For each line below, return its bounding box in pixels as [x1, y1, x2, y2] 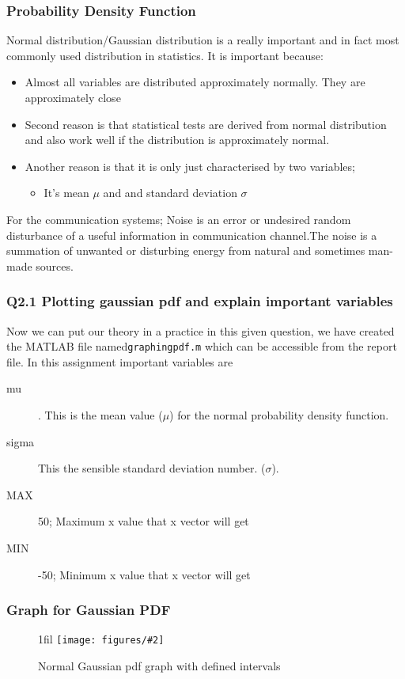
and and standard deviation [103, 184, 237, 201]
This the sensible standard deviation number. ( [38, 460, 266, 476]
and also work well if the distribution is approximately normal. [25, 131, 330, 148]
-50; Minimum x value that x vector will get [38, 566, 251, 582]
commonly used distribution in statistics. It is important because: [6, 47, 324, 63]
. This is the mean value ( [38, 407, 163, 423]
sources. [36, 257, 74, 274]
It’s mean [44, 184, 89, 201]
